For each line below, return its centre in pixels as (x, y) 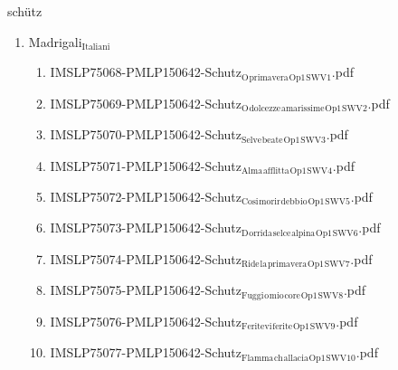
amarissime (303, 109)
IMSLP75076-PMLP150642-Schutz (146, 321)
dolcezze (265, 109)
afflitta (276, 171)
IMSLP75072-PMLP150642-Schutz (146, 196)
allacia (296, 358)
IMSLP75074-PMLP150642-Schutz (146, 258)
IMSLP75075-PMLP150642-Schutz (146, 290)
